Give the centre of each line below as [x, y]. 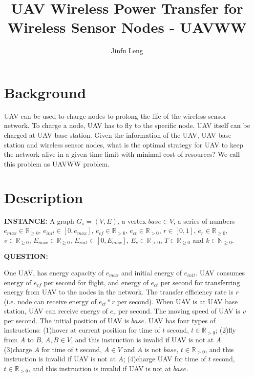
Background [45, 92]
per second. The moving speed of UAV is [179, 311]
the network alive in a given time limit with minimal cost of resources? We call [122, 154]
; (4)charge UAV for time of [165, 359]
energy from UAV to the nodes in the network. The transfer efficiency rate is [119, 292]
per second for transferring [200, 282]
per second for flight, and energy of [96, 282]
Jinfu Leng [127, 51]
